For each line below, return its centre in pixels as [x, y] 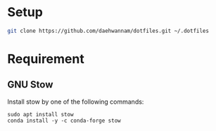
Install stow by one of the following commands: [76, 102]
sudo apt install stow [40, 114]
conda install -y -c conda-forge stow [64, 120]
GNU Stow [30, 85]
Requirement [46, 59]
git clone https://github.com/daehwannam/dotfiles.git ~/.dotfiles [108, 31]
